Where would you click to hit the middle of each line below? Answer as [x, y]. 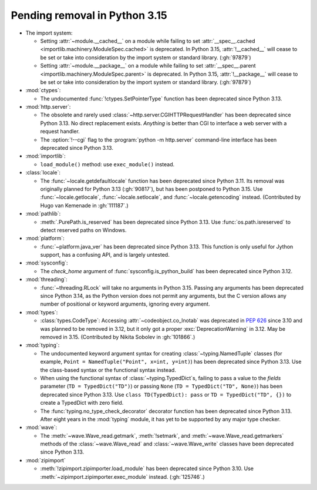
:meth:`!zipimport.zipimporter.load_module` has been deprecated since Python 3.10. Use [147, 469]
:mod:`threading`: [46, 280]
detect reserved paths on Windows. [83, 230]
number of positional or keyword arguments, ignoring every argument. [125, 304]
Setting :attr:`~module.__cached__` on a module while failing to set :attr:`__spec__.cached [148, 41]
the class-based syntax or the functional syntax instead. [108, 370]
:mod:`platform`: [45, 239]
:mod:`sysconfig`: [47, 263]
